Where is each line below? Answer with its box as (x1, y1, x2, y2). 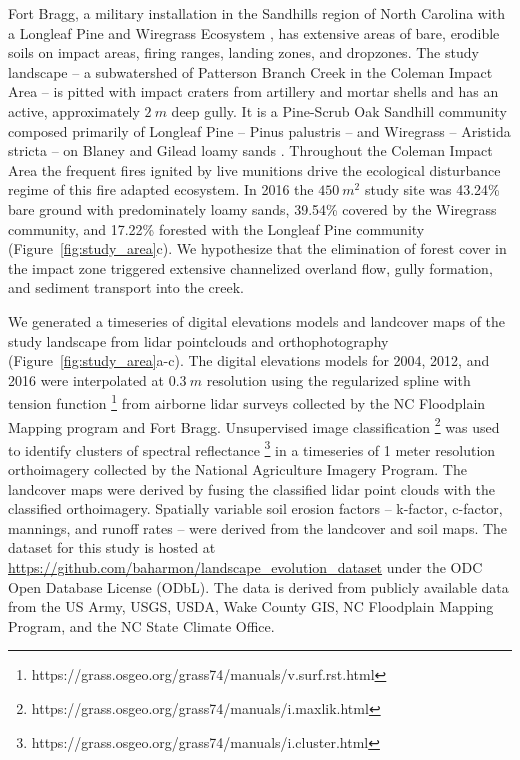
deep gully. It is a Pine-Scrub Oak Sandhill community (171, 100, 507, 121)
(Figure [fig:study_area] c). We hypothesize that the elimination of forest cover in (8, 238, 507, 259)
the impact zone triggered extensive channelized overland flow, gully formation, (8, 257, 493, 278)
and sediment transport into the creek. (8, 277, 244, 298)
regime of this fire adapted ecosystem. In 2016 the (8, 179, 314, 200)
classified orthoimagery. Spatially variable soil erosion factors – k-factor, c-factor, (8, 498, 503, 519)
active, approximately (8, 100, 140, 121)
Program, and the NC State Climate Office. (8, 615, 275, 636)
